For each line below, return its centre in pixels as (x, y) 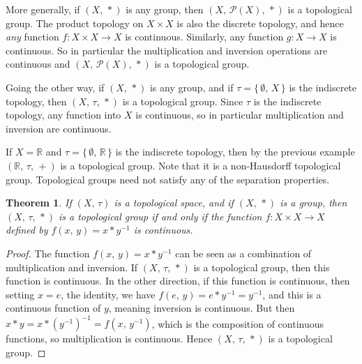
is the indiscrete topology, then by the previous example (235, 152)
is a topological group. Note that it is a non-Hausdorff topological (201, 165)
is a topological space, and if (174, 203)
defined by (27, 230)
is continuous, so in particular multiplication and (240, 115)
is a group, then (314, 203)
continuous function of (53, 308)
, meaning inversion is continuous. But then (202, 308)
